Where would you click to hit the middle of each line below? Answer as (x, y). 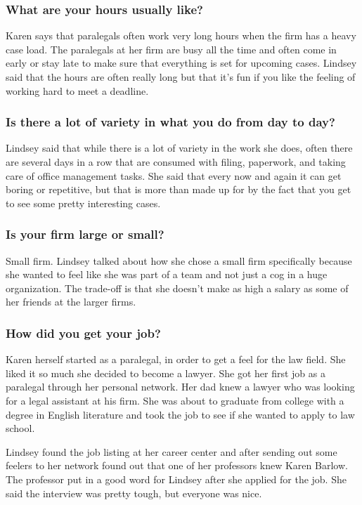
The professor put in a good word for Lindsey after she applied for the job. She (176, 479)
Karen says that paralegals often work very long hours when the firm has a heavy (181, 35)
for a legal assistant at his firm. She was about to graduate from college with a (175, 400)
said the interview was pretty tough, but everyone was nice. (134, 493)
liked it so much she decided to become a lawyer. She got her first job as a (166, 373)
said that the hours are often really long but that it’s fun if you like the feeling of (181, 77)
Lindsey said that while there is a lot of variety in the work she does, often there (179, 148)
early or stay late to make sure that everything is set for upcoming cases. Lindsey (181, 63)
